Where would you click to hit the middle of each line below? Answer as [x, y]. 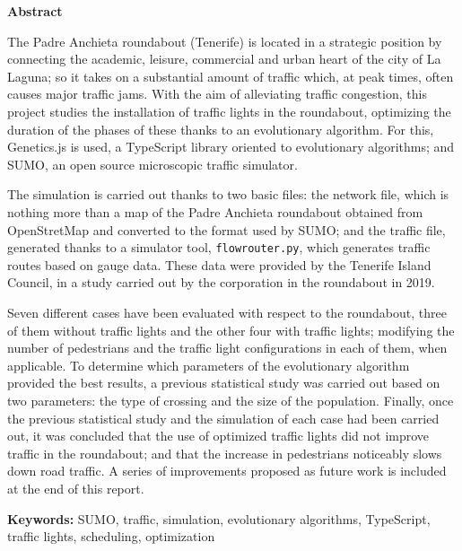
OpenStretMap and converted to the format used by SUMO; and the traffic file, [227, 229]
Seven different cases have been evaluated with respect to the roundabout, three [227, 312]
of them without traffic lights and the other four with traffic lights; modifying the [231, 330]
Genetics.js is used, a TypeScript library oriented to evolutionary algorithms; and [231, 147]
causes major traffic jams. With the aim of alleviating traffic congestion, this [217, 94]
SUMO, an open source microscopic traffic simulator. [153, 164]
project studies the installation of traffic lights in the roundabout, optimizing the [229, 111]
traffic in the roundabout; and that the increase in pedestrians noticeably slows [225, 453]
